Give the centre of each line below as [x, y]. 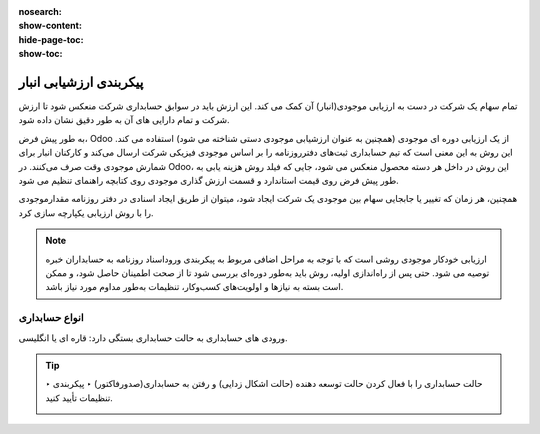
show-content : [50, 26]
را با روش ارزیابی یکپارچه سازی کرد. [86, 212]
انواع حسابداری [51, 318]
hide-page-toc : [51, 39]
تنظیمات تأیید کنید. [79, 397]
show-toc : [40, 54]
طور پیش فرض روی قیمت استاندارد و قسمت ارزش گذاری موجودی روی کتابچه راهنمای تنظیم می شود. [208, 181]
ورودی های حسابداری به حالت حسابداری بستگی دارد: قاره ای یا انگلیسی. [153, 337]
